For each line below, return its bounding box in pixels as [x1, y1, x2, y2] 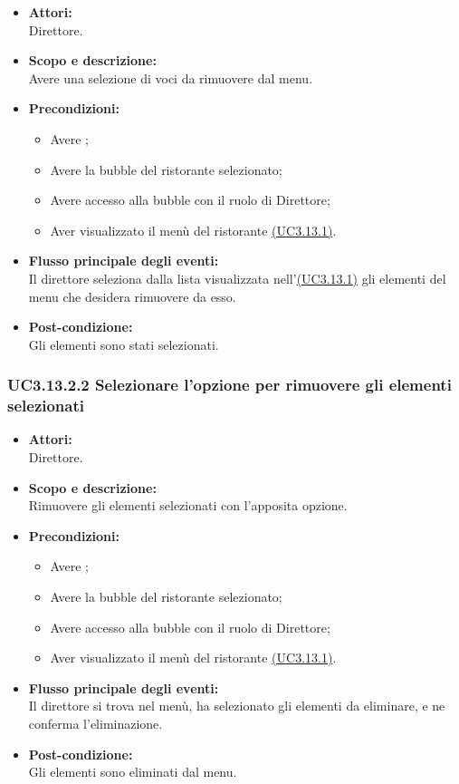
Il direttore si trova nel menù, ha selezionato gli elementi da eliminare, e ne [28, 696, 445, 715]
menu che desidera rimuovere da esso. [28, 286, 236, 305]
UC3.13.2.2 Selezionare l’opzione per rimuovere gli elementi [7, 373, 452, 396]
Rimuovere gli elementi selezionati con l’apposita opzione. [28, 496, 348, 515]
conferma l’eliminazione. [28, 713, 163, 732]
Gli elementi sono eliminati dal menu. [28, 762, 237, 781]
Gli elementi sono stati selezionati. [28, 334, 219, 353]
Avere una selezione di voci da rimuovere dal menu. [28, 68, 313, 87]
